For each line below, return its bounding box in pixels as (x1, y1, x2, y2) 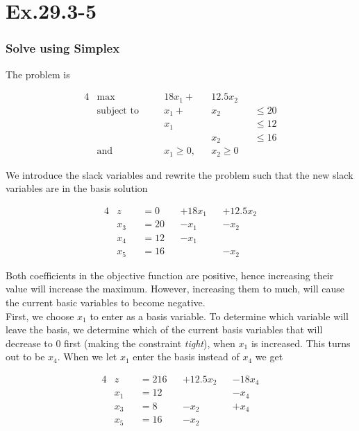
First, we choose (6, 308, 74, 323)
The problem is (6, 67, 70, 81)
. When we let (57, 349, 117, 364)
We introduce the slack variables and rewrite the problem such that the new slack (6, 167, 353, 182)
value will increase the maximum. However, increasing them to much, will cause (6, 281, 344, 296)
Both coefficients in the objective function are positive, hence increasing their (6, 267, 334, 282)
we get (255, 349, 283, 364)
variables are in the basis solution (6, 181, 148, 195)
